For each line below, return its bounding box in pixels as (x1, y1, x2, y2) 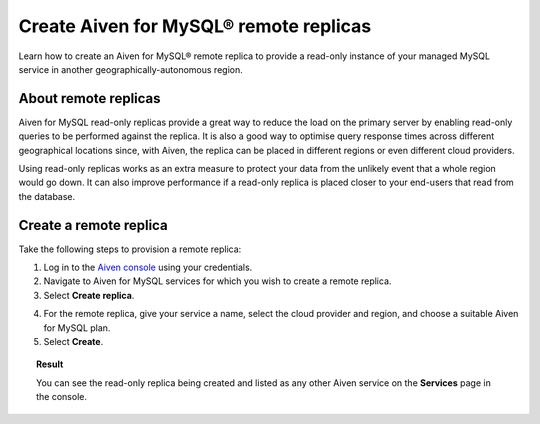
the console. (36, 391, 87, 403)
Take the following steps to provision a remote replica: (18, 243, 242, 255)
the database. (18, 190, 76, 202)
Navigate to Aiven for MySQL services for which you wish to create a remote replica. (43, 275, 392, 287)
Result (36, 358, 64, 370)
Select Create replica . (43, 289, 135, 301)
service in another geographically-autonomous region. (18, 63, 244, 75)
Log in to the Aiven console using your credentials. (43, 261, 253, 274)
